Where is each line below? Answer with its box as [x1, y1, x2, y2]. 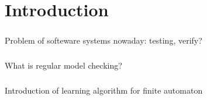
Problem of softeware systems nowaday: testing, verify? [5, 34, 202, 46]
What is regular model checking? [5, 59, 122, 71]
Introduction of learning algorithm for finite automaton [5, 84, 203, 96]
